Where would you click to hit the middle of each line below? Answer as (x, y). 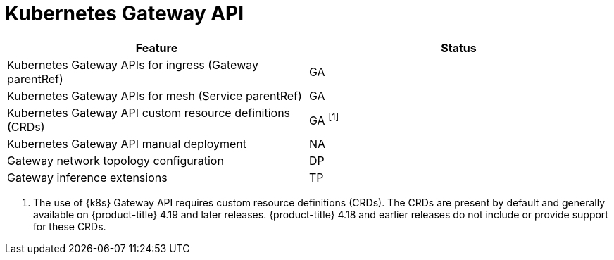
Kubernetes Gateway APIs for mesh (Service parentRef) (155, 95)
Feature (157, 48)
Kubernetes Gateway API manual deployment (127, 143)
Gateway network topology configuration (115, 160)
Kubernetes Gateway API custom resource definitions (149, 112)
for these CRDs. (70, 226)
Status (459, 48)
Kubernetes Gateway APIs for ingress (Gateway (133, 64)
